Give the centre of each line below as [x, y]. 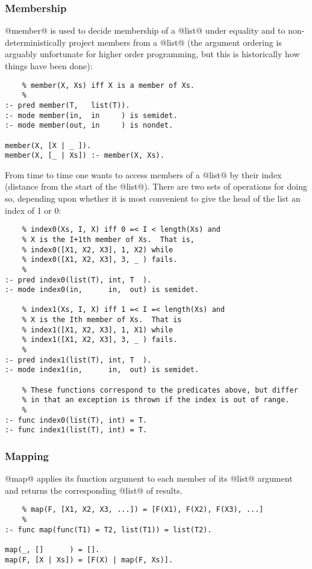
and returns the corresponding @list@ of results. [94, 490]
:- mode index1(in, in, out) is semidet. [102, 370]
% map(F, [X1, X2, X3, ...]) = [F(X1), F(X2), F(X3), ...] [143, 510]
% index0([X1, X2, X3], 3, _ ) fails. [100, 260]
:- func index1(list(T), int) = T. [76, 430]
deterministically [36, 42]
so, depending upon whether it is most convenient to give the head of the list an [153, 198]
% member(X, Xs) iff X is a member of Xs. [108, 85]
